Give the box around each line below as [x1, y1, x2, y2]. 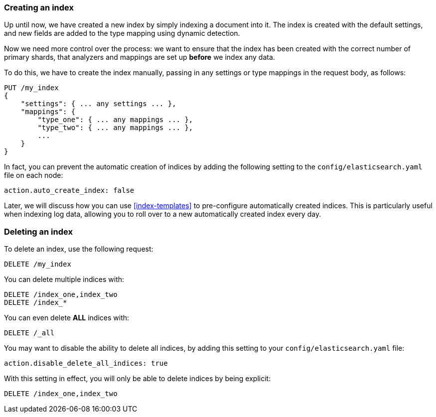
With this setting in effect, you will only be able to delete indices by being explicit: [4, 374, 271, 383]
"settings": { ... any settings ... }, [20, 100, 176, 108]
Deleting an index [4, 226, 73, 237]
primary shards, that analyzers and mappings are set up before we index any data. [4, 53, 275, 62]
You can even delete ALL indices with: [4, 313, 130, 322]
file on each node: [4, 171, 63, 180]
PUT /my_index [4, 84, 59, 92]
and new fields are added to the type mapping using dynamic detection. [4, 29, 240, 38]
